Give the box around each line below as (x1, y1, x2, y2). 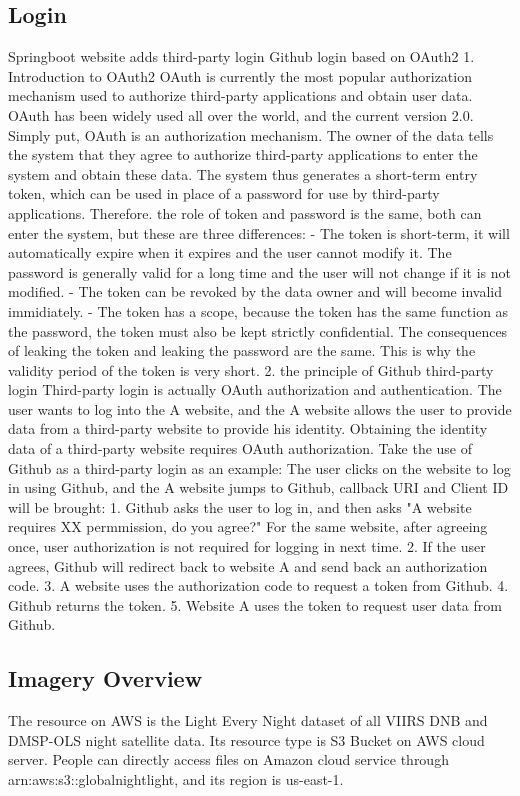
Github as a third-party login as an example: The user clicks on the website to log (8, 457, 511, 478)
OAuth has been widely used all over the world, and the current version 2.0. (8, 104, 474, 125)
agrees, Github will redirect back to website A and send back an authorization (8, 555, 488, 576)
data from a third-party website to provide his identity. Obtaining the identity (8, 418, 488, 439)
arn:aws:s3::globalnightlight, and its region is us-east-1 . (8, 769, 344, 789)
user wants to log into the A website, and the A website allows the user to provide (8, 398, 512, 419)
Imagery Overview (8, 663, 203, 694)
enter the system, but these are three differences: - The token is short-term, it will (8, 222, 510, 243)
